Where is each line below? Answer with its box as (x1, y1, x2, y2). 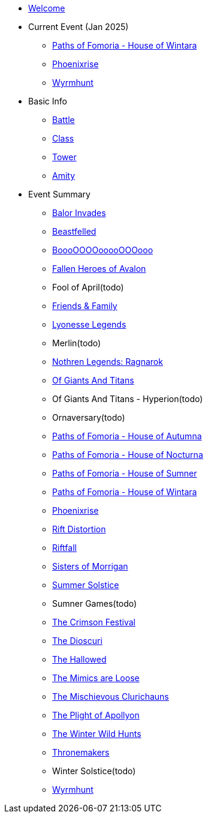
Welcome (28, 3, 65, 13)
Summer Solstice (52, 580, 119, 590)
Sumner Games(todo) (52, 598, 137, 609)
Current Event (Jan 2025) (28, 22, 129, 32)
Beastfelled (52, 226, 97, 236)
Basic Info (28, 96, 67, 106)
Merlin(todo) (52, 338, 101, 348)
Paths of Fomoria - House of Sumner (52, 468, 197, 478)
